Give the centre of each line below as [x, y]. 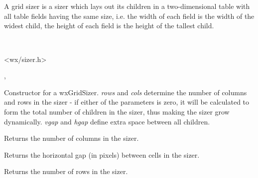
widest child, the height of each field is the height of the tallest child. [109, 26]
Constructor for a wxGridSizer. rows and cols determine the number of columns [126, 92]
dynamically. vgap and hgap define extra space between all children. [107, 121]
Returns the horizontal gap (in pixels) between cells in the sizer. [102, 154]
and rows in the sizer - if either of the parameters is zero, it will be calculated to [127, 102]
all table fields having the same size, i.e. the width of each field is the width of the [129, 16]
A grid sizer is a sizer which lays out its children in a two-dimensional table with [127, 6]
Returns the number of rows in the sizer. [66, 171]
